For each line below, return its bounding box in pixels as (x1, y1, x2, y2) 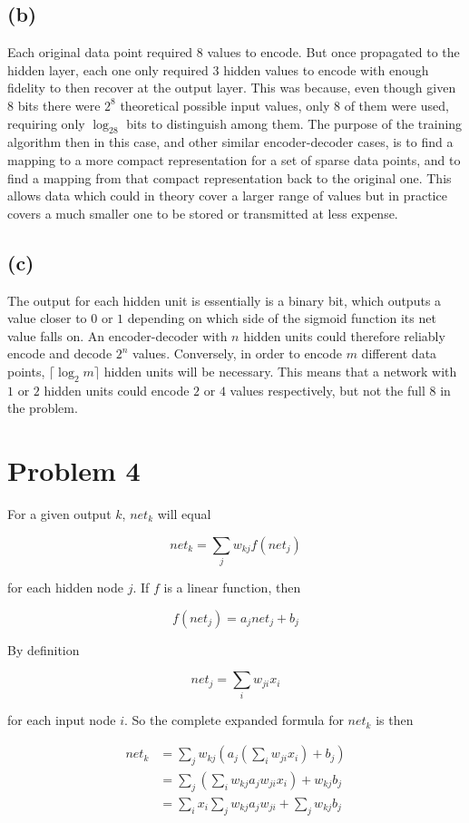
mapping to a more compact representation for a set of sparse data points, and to (7, 150, 461, 169)
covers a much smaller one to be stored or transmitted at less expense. (7, 203, 398, 222)
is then (376, 710, 414, 730)
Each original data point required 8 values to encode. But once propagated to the (7, 43, 460, 62)
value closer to (7, 309, 87, 328)
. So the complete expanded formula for (123, 710, 344, 730)
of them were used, (344, 95, 449, 114)
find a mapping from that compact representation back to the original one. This (7, 168, 452, 187)
